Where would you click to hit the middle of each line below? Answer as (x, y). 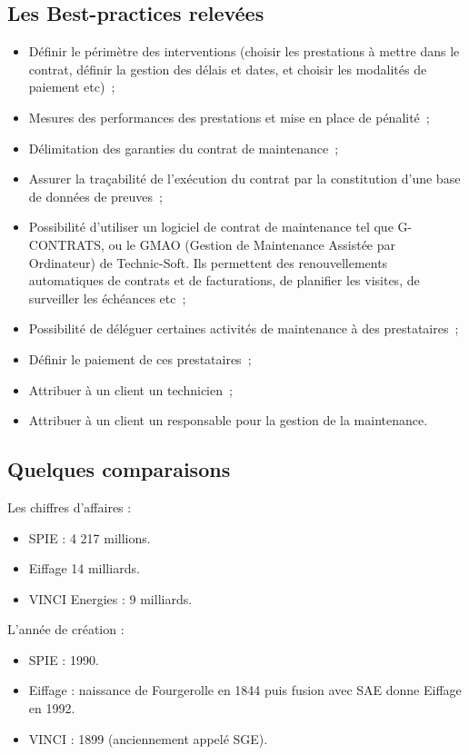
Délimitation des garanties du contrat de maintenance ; (184, 148)
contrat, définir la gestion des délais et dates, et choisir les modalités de (228, 69)
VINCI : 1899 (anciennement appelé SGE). (148, 738)
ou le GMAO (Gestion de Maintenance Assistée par (252, 244)
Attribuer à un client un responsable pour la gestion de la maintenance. (228, 420)
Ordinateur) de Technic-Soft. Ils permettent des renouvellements (208, 262)
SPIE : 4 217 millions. (90, 537)
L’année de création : (66, 629)
